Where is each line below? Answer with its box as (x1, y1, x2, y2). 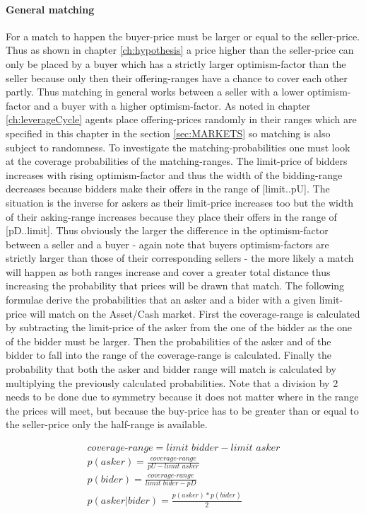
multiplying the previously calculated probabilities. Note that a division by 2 (6, 375, 338, 390)
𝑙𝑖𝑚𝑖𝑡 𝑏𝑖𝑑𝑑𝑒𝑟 (166, 443, 219, 454)
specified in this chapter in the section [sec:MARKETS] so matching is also (6, 125, 331, 140)
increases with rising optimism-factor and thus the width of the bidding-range (6, 167, 343, 182)
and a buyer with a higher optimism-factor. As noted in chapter (34, 98, 311, 113)
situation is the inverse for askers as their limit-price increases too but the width (6, 195, 353, 209)
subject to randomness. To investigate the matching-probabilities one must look (6, 139, 350, 154)
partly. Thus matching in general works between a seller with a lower (6, 84, 305, 99)
